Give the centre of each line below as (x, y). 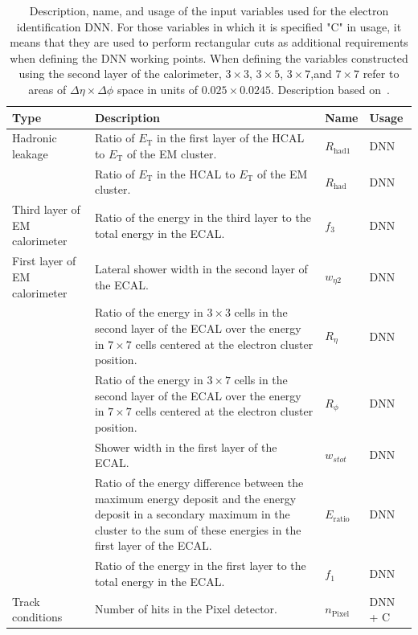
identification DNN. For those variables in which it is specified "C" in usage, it (209, 26)
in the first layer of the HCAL (231, 138)
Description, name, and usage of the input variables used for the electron (209, 10)
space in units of (157, 89)
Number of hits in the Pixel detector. (186, 609)
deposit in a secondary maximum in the (192, 514)
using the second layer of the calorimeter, (120, 74)
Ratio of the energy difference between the (199, 483)
